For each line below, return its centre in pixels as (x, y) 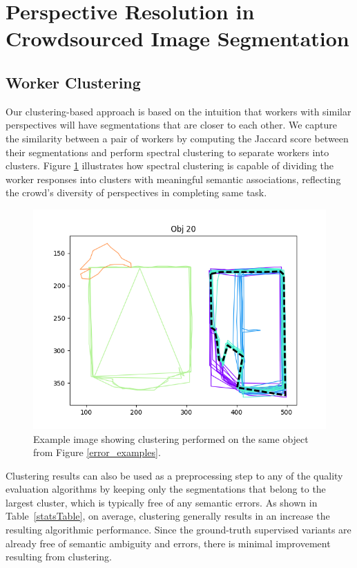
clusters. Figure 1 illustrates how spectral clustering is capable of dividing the (170, 165)
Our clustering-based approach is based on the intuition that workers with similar (178, 111)
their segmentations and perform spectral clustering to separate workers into (167, 152)
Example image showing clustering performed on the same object (171, 438)
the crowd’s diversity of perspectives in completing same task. (136, 192)
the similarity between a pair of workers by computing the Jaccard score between (177, 138)
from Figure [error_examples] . (97, 452)
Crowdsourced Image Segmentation (177, 38)
